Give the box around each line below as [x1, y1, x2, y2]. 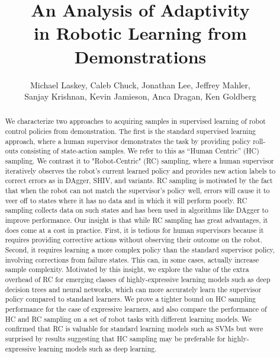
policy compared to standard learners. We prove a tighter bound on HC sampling [5, 294, 256, 304]
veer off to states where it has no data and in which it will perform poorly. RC [5, 195, 247, 205]
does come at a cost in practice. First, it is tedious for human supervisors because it [5, 225, 264, 235]
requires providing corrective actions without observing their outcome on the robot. [5, 235, 262, 245]
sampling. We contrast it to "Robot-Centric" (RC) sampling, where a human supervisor [5, 156, 274, 166]
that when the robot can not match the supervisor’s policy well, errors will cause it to [5, 186, 270, 196]
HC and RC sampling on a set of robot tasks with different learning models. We [5, 314, 252, 324]
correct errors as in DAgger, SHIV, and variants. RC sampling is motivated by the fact [5, 175, 273, 186]
